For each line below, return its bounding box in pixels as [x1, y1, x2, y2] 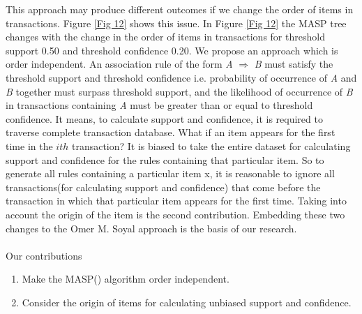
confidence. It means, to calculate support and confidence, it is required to [6, 111, 323, 126]
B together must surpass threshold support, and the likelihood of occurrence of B [6, 84, 353, 98]
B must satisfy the [254, 57, 333, 71]
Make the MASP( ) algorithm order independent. [22, 271, 229, 286]
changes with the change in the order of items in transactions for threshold [6, 29, 325, 44]
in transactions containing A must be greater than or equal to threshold [6, 98, 313, 112]
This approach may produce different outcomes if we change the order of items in [6, 2, 354, 16]
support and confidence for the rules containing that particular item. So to [6, 152, 324, 167]
